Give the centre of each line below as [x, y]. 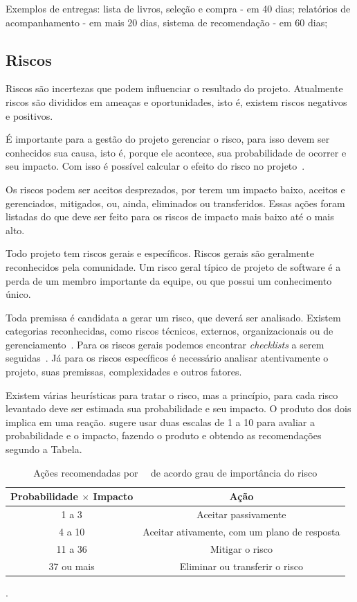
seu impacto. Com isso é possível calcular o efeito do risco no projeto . [155, 166]
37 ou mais [72, 566]
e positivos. [29, 115]
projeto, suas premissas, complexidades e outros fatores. [124, 372]
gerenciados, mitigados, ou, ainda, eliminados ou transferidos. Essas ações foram [175, 203]
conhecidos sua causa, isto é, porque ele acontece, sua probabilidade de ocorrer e [176, 152]
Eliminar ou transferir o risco [241, 566]
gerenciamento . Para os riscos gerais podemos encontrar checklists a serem [165, 344]
